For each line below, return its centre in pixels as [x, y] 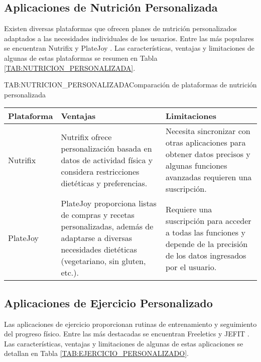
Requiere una [189, 209]
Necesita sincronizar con [208, 131]
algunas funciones [197, 166]
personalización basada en [106, 148]
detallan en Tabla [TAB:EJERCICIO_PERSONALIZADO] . [96, 353]
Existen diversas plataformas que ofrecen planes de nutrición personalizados [120, 28]
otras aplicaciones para [206, 143]
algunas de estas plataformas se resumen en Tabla [81, 57]
